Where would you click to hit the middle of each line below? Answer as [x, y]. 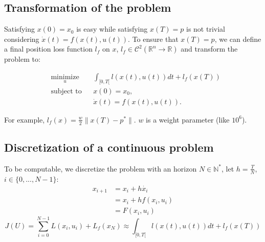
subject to [66, 91]
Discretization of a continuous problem [109, 147]
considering [22, 39]
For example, [25, 119]
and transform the [209, 49]
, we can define [238, 39]
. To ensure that [153, 39]
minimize [65, 77]
